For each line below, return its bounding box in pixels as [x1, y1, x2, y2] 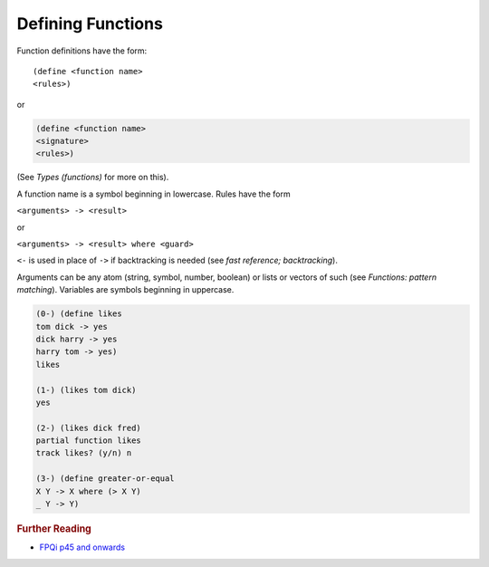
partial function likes [35, 436, 142, 446]
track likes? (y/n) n [35, 448, 132, 458]
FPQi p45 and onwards [39, 542, 126, 553]
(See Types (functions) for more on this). [16, 172, 169, 183]
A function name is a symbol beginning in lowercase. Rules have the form [16, 188, 291, 199]
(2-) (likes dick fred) [35, 422, 142, 433]
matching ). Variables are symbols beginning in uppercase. [16, 284, 235, 295]
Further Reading [16, 523, 92, 535]
